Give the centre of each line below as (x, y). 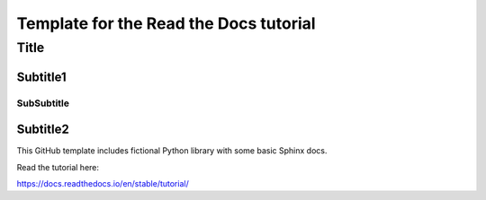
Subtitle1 (41, 77)
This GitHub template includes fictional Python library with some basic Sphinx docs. (172, 151)
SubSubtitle (43, 103)
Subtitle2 (43, 130)
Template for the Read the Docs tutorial (166, 23)
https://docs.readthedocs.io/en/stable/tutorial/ (103, 184)
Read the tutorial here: (58, 167)
